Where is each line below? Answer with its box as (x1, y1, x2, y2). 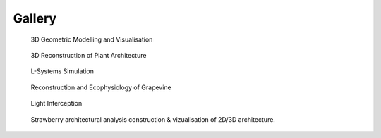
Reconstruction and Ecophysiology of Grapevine (30, 83, 172, 92)
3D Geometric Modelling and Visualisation (30, 35, 153, 44)
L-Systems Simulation (30, 67, 95, 75)
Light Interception (30, 99, 83, 108)
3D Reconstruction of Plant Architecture (30, 51, 147, 59)
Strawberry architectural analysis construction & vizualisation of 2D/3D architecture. (30, 115, 275, 123)
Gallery (13, 11, 56, 26)
